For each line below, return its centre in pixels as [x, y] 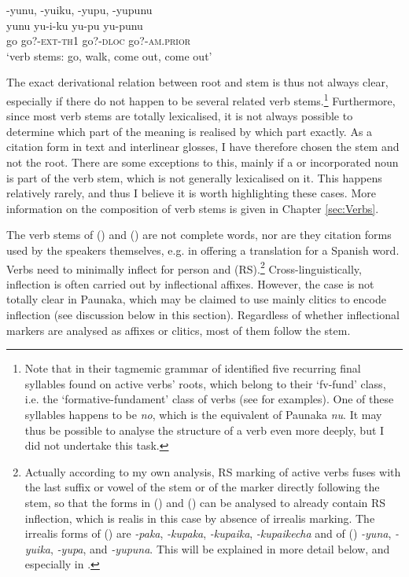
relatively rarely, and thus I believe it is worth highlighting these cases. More [191, 193]
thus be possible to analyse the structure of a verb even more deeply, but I [204, 430]
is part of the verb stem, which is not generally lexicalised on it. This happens [194, 177]
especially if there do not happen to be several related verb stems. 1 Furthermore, [201, 99]
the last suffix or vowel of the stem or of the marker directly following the [202, 487]
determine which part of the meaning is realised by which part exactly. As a [190, 131]
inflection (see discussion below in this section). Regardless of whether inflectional [203, 314]
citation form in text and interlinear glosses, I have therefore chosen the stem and [203, 147]
